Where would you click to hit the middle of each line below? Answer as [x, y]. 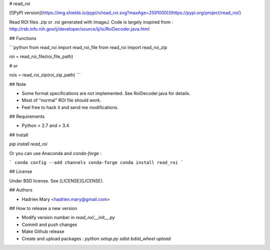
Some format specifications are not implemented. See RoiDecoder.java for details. [106, 93]
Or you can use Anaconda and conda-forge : [55, 153]
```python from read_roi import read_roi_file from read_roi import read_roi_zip [88, 47]
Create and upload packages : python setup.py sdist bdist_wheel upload [96, 238]
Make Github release [43, 231]
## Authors [21, 190]
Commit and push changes [49, 224]
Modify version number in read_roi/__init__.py [68, 217]
